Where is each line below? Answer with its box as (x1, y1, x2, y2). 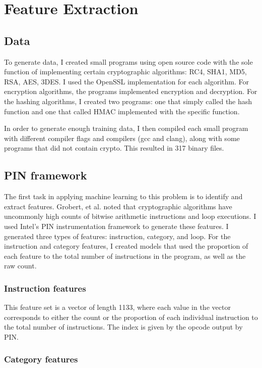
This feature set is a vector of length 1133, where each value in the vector (4, 302, 231, 312)
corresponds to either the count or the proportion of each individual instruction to (4, 311, 258, 322)
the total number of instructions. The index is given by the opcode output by (4, 321, 243, 332)
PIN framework (4, 167, 87, 183)
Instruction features (4, 282, 86, 294)
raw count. (4, 260, 37, 271)
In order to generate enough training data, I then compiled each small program (4, 123, 248, 133)
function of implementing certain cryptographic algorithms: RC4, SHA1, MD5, (4, 66, 247, 77)
